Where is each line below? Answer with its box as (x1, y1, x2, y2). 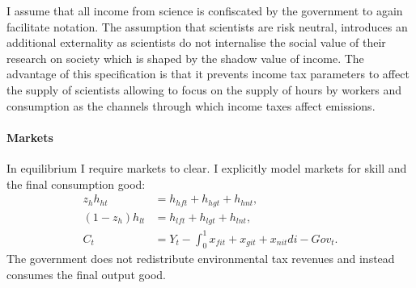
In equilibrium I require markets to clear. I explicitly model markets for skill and (6, 159, 407, 176)
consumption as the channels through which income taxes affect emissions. (6, 97, 376, 114)
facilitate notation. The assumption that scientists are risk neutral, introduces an (6, 18, 408, 35)
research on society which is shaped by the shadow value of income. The (6, 49, 364, 66)
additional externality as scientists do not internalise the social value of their (6, 34, 386, 51)
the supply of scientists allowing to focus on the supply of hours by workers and (6, 81, 402, 98)
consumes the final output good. (6, 266, 166, 283)
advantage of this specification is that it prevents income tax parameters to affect (6, 65, 410, 82)
